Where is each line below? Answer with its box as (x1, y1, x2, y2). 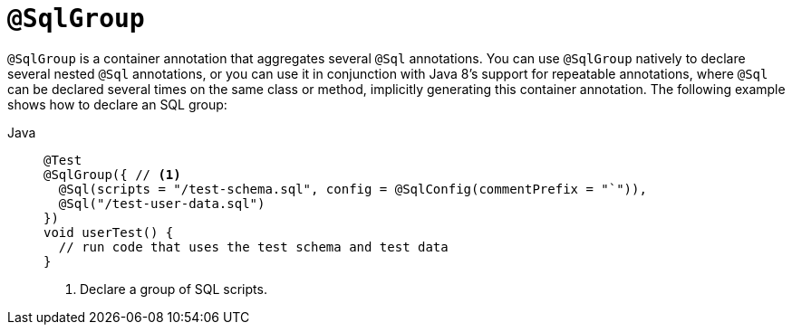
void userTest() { (43, 224, 174, 240)
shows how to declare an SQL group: (7, 96, 227, 112)
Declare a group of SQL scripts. (80, 280, 267, 297)
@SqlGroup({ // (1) (43, 166, 181, 182)
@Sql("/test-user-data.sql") (58, 195, 266, 211)
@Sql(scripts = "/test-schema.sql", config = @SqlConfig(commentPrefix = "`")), (58, 181, 647, 196)
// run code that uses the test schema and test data (58, 239, 449, 254)
